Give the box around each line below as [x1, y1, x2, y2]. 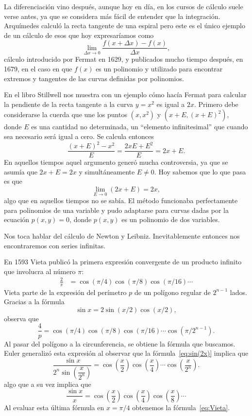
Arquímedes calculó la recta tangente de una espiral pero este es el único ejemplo [4, 20, 246, 31]
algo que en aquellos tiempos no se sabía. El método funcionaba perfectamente [4, 195, 238, 206]
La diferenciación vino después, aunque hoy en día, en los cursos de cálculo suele [4, 1, 243, 11]
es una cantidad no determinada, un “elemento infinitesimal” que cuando [31, 121, 248, 132]
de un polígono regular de [134, 287, 211, 297]
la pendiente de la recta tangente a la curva [4, 99, 134, 109]
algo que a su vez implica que [4, 379, 91, 389]
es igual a [156, 99, 185, 109]
